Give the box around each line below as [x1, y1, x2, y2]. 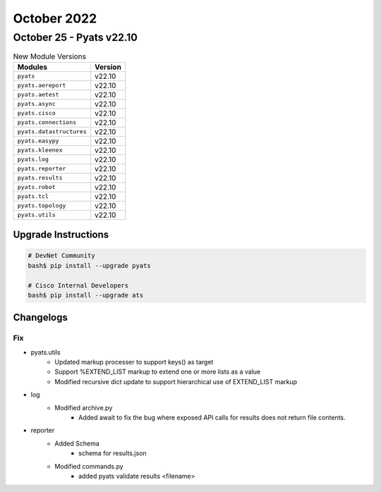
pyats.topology [17, 202, 66, 209]
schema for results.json [78, 449, 147, 457]
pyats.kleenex [17, 147, 63, 154]
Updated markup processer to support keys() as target [54, 358, 214, 367]
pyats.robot [17, 183, 56, 191]
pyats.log [17, 156, 49, 164]
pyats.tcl [17, 192, 49, 200]
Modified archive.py [54, 403, 113, 412]
